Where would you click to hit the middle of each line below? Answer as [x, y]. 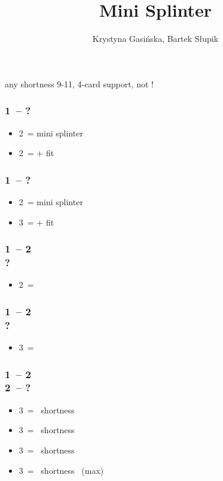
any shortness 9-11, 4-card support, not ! [79, 83]
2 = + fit [36, 153]
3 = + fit [36, 222]
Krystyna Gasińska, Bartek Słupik [155, 39]
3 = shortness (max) [61, 470]
